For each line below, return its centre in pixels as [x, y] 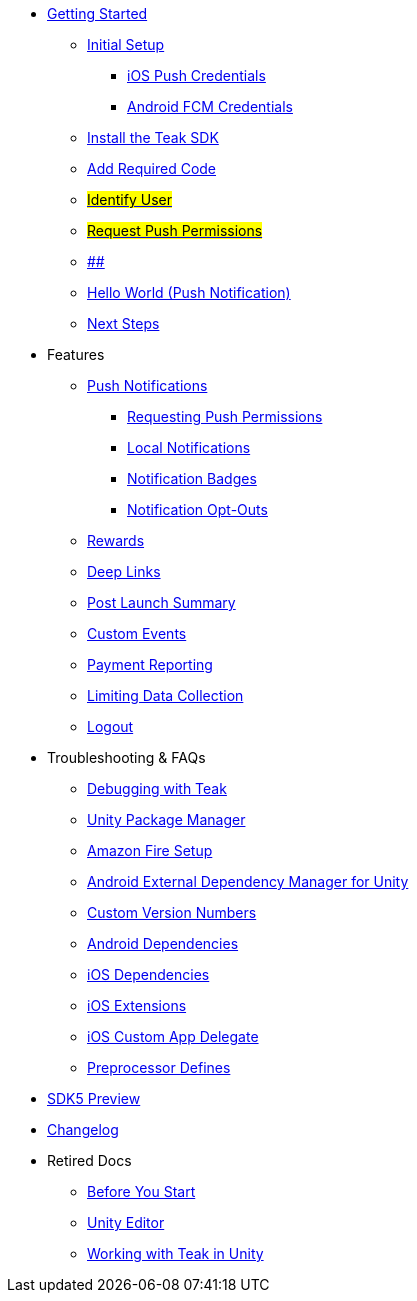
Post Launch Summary [161, 602]
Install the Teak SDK [153, 137]
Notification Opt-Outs [197, 509]
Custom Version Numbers [172, 912]
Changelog [83, 1129]
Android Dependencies [163, 943]
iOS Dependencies [148, 974]
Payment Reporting [150, 664]
